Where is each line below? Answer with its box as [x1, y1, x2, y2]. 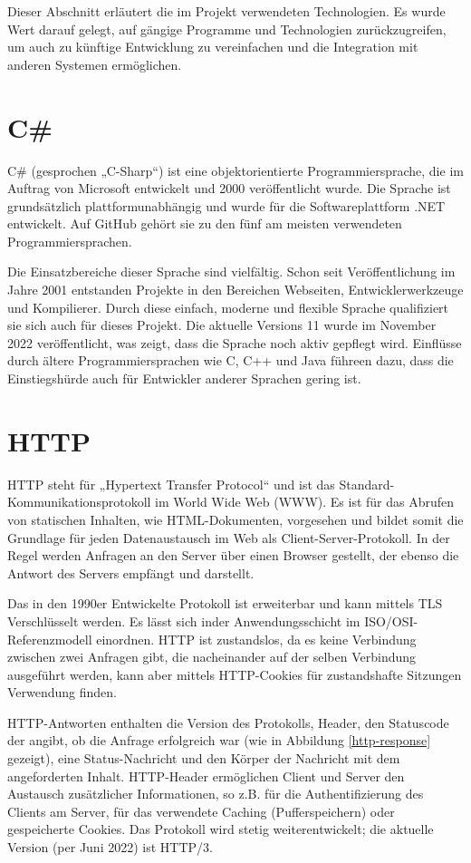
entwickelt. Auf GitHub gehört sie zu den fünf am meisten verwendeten [7, 214, 402, 233]
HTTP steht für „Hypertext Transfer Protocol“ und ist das [7, 474, 335, 493]
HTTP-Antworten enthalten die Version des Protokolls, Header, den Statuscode [7, 713, 449, 732]
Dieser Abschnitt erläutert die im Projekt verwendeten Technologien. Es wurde [7, 2, 446, 20]
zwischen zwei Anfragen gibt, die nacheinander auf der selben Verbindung [7, 647, 417, 666]
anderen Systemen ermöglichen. [7, 54, 182, 73]
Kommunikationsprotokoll [7, 492, 151, 511]
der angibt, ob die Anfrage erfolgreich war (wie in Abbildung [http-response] [7, 731, 431, 750]
